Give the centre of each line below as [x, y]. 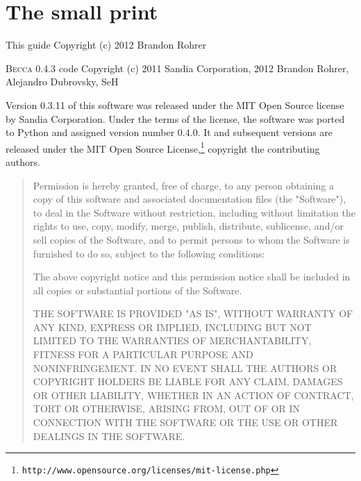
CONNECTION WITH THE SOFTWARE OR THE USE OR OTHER [185, 422]
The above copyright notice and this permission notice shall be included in [192, 277]
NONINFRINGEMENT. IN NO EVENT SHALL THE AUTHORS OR [185, 368]
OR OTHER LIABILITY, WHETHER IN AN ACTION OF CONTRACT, [193, 395]
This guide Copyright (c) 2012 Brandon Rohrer [106, 45]
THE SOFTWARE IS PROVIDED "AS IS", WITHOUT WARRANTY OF [193, 313]
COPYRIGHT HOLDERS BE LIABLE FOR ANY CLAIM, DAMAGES [188, 381]
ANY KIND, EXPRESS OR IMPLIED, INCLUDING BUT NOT [172, 327]
